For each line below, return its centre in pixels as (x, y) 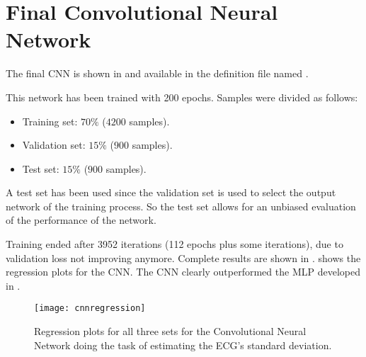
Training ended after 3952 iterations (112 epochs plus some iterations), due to (175, 244)
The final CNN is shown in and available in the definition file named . (157, 73)
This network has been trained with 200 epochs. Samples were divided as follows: (182, 97)
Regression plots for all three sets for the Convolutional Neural (170, 331)
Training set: (50, 121)
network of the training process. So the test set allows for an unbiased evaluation (181, 206)
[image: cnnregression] (90, 308)
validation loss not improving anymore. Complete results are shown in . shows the (183, 257)
